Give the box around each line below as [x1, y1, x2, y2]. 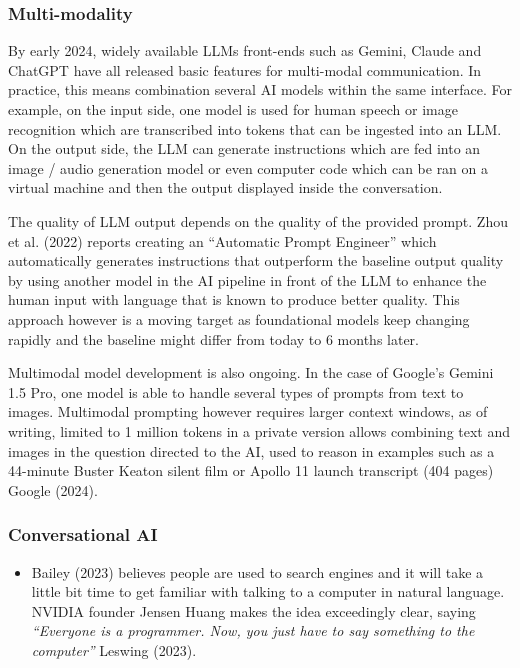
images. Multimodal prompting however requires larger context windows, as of [8, 401, 488, 422]
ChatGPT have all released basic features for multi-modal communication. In [8, 59, 482, 80]
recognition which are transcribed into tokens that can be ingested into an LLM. [8, 118, 502, 139]
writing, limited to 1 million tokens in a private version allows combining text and [8, 420, 511, 441]
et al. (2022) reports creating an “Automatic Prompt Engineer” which [8, 230, 437, 251]
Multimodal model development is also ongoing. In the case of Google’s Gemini [8, 362, 494, 383]
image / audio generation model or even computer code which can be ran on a [8, 157, 489, 178]
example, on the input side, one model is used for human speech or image [8, 99, 458, 119]
